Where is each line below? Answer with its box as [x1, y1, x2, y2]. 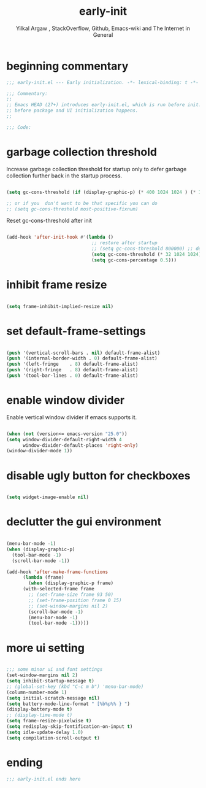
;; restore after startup [91, 240, 158, 246]
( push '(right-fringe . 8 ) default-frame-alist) [6, 367, 139, 373]
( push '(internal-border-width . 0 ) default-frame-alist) [6, 355, 158, 361]
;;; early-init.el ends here [6, 776, 81, 782]
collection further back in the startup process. [6, 172, 123, 179]
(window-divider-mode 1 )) [6, 448, 72, 454]
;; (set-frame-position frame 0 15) [28, 597, 122, 603]
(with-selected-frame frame [22, 586, 95, 592]
